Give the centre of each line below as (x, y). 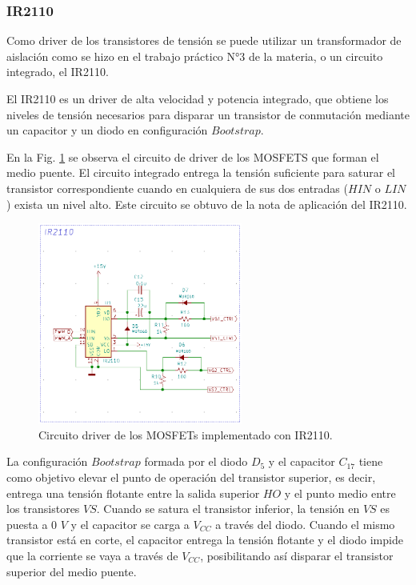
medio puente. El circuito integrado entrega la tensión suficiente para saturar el (201, 172)
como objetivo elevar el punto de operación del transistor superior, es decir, (191, 477)
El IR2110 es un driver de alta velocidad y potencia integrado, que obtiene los (198, 98)
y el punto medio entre (340, 493)
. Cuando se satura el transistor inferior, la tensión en (228, 509)
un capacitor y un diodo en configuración (107, 130)
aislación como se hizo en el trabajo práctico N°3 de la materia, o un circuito (195, 56)
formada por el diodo (196, 461)
